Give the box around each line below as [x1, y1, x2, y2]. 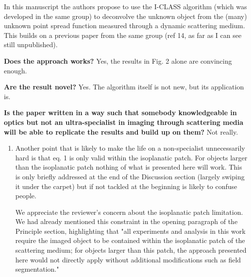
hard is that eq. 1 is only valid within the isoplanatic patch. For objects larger [15, 152, 248, 162]
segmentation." [15, 264, 59, 274]
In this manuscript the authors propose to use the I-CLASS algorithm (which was [4, 1, 247, 11]
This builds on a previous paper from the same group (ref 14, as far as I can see [4, 30, 242, 40]
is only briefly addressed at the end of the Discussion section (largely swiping [15, 171, 245, 181]
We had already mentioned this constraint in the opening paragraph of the [15, 216, 238, 226]
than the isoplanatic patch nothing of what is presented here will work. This [15, 162, 242, 172]
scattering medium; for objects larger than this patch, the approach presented [15, 245, 247, 255]
